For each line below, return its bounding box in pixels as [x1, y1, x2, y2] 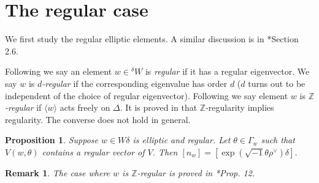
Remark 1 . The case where [5, 166, 110, 179]
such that [261, 133, 295, 146]
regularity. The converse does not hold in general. [5, 113, 191, 125]
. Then [152, 145, 178, 158]
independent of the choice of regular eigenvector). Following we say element [5, 89, 288, 102]
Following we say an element [5, 65, 112, 78]
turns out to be [248, 77, 306, 89]
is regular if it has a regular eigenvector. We [145, 65, 310, 78]
